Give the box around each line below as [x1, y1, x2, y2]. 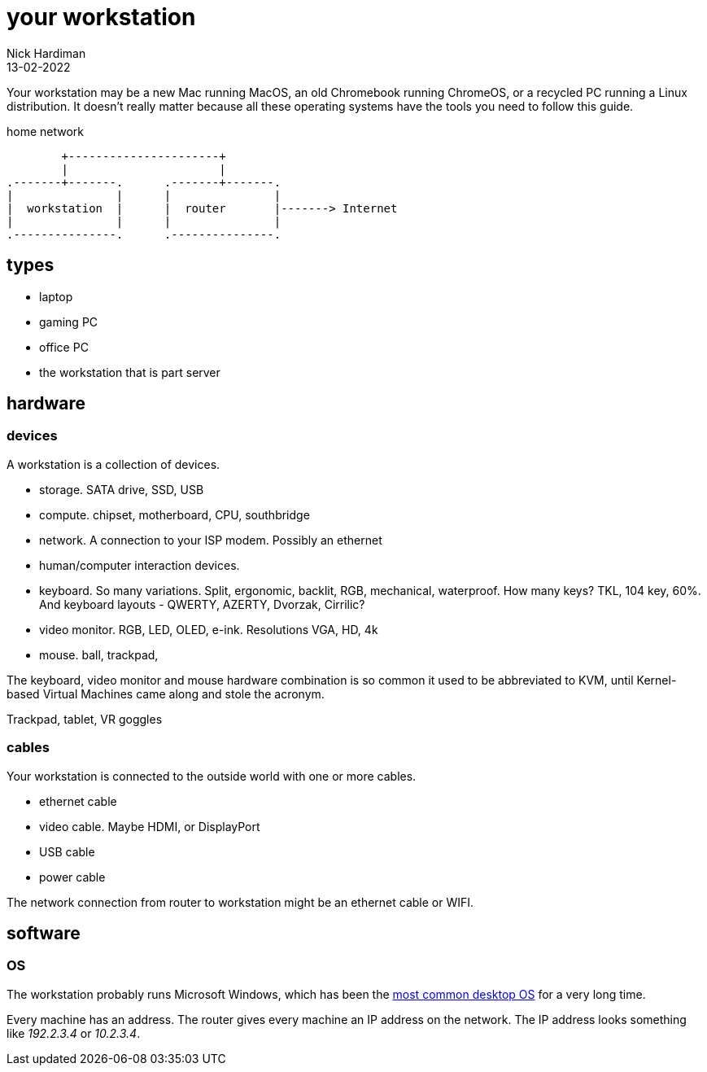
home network [7, 124, 85, 138]
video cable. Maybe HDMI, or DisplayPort [39, 819, 260, 834]
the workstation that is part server [39, 365, 220, 379]
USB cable [39, 844, 95, 859]
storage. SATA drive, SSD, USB [39, 482, 204, 497]
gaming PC [39, 314, 98, 329]
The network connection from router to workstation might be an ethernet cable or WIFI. [7, 895, 474, 909]
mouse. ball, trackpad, [39, 647, 159, 662]
